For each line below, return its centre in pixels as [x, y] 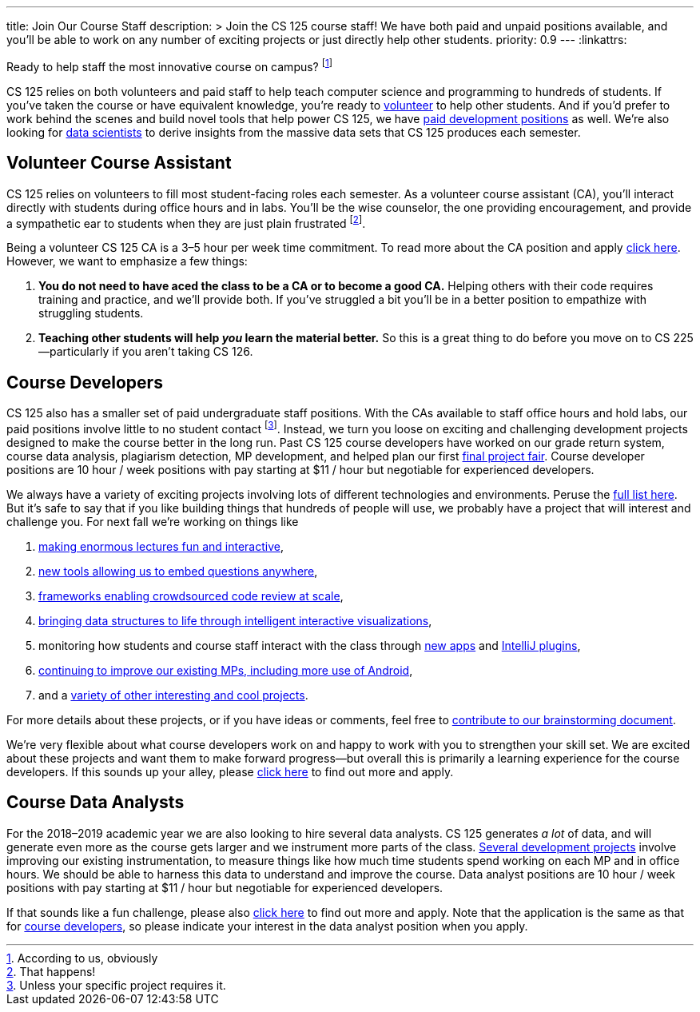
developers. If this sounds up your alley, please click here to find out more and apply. [230, 771]
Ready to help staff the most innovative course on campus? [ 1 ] [169, 66]
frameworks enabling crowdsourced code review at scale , [191, 596]
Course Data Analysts [95, 803]
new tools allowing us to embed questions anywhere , [178, 571]
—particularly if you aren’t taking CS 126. [146, 352]
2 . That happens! [51, 971]
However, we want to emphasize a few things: [127, 261]
